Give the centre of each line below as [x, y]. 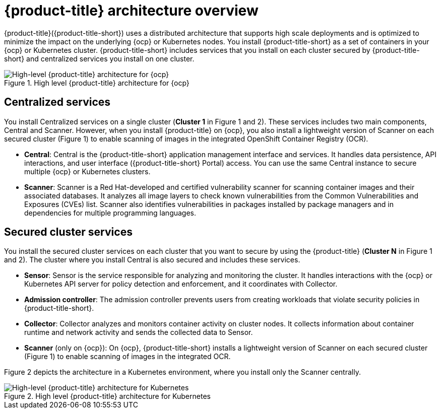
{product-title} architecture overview [131, 11]
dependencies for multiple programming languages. [110, 213]
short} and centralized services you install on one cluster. [99, 58]
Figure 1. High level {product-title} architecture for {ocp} [97, 83]
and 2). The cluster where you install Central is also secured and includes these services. [152, 260]
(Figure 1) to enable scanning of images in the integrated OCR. [128, 357]
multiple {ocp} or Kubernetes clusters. [87, 171]
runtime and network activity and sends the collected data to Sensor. [139, 332]
